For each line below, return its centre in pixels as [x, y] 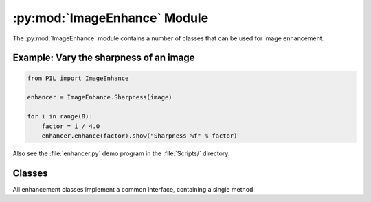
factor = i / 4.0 [71, 126]
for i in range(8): [60, 117]
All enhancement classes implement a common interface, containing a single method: [134, 189]
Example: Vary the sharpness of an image [104, 58]
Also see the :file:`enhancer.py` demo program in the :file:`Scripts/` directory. [121, 153]
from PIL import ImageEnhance [78, 78]
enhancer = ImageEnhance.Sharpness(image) [100, 97]
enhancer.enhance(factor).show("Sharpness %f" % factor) [139, 136]
